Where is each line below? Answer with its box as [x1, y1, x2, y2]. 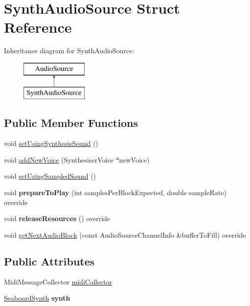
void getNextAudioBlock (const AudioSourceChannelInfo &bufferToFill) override [4, 229, 246, 240]
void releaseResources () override [4, 213, 111, 224]
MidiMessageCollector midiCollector [4, 276, 113, 286]
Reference [4, 17, 72, 37]
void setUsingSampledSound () [4, 171, 96, 181]
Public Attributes [4, 253, 95, 268]
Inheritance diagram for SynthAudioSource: [4, 45, 135, 56]
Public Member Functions [4, 115, 138, 130]
